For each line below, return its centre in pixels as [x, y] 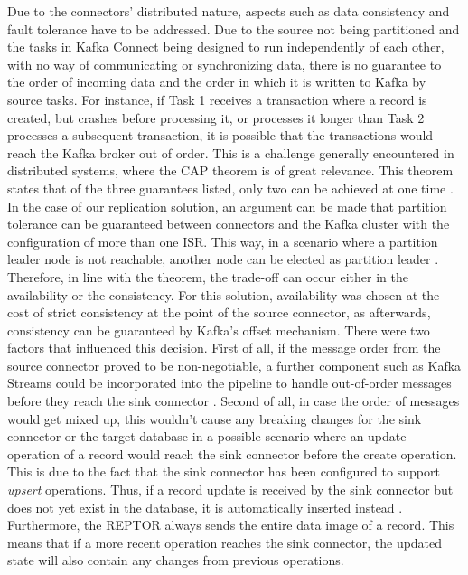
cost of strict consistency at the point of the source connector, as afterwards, [219, 312]
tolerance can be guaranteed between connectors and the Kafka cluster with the [229, 224]
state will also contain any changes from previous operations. [176, 560]
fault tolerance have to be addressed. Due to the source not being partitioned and [234, 28]
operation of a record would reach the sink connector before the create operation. [232, 453]
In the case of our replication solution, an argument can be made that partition [227, 206]
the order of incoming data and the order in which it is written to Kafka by [217, 82]
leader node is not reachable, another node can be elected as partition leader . [223, 259]
